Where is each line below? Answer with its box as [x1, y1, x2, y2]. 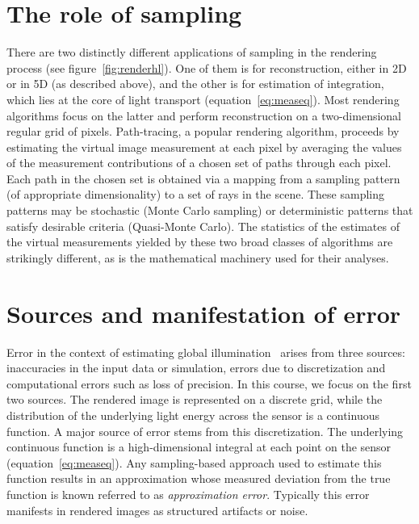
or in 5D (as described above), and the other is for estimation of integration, [6, 75, 384, 92]
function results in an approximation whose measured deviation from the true [6, 470, 391, 487]
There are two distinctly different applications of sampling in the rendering [6, 44, 377, 61]
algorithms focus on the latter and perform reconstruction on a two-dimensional [6, 107, 402, 124]
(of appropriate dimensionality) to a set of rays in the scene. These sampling [6, 186, 385, 203]
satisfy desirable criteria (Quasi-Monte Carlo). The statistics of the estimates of [6, 217, 400, 234]
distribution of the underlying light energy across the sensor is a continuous [6, 406, 379, 423]
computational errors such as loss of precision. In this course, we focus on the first [6, 375, 412, 392]
